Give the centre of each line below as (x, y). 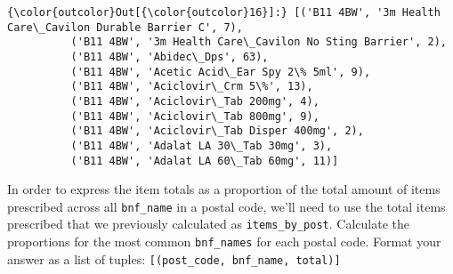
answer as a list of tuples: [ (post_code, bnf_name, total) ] (174, 258)
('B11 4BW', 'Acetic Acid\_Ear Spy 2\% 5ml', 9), (221, 72)
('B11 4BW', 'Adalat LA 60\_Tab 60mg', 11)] (205, 161)
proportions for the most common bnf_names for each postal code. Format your (224, 242)
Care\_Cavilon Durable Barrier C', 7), (125, 27)
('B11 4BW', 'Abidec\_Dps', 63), (170, 56)
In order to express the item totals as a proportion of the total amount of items (224, 189)
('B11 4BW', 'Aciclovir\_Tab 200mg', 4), (195, 101)
